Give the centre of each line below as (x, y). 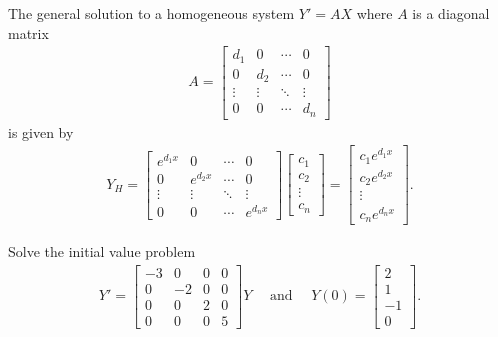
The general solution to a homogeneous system (151, 13)
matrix (28, 32)
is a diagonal (451, 13)
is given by (41, 131)
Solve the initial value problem (102, 251)
